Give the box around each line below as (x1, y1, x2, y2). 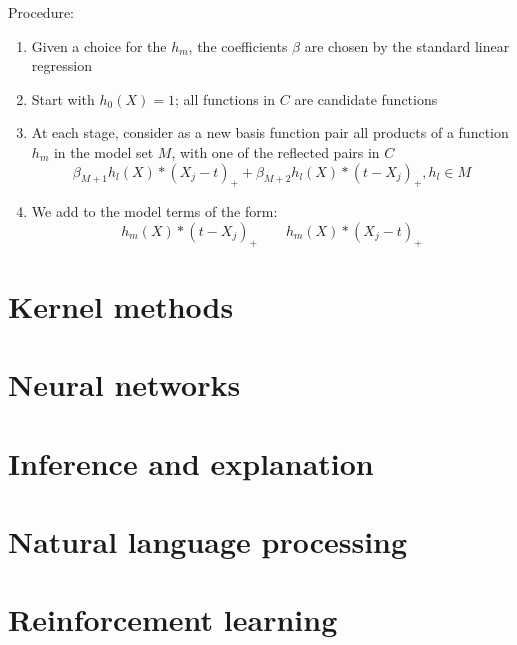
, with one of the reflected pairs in (171, 141, 380, 162)
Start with (31, 88, 95, 109)
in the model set (53, 141, 154, 162)
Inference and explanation (8, 442, 374, 483)
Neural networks (8, 364, 241, 405)
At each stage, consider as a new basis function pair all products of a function (31, 122, 509, 143)
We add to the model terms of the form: (31, 201, 278, 222)
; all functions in (175, 88, 276, 109)
